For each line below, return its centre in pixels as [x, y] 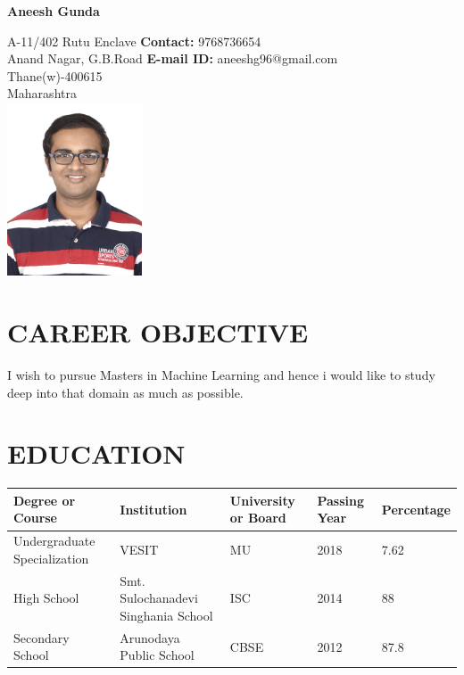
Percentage [416, 509]
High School [46, 598]
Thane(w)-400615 [55, 75]
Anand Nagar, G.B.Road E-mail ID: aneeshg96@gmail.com [173, 58]
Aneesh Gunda [54, 11]
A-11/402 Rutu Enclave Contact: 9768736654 [134, 41]
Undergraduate [54, 541]
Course [35, 518]
